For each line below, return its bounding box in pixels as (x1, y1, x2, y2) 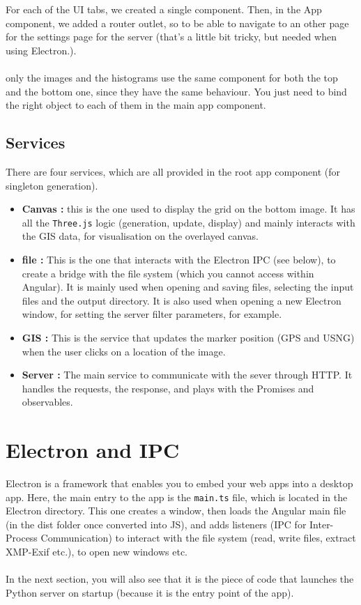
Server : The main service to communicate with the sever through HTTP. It (22, 367, 353, 382)
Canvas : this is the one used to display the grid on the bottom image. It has (22, 201, 355, 216)
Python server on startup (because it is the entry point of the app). (6, 585, 294, 599)
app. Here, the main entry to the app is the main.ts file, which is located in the (6, 489, 348, 504)
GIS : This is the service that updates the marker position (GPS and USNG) (22, 330, 355, 344)
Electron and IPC (6, 436, 180, 464)
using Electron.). (6, 43, 77, 57)
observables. (22, 395, 73, 409)
